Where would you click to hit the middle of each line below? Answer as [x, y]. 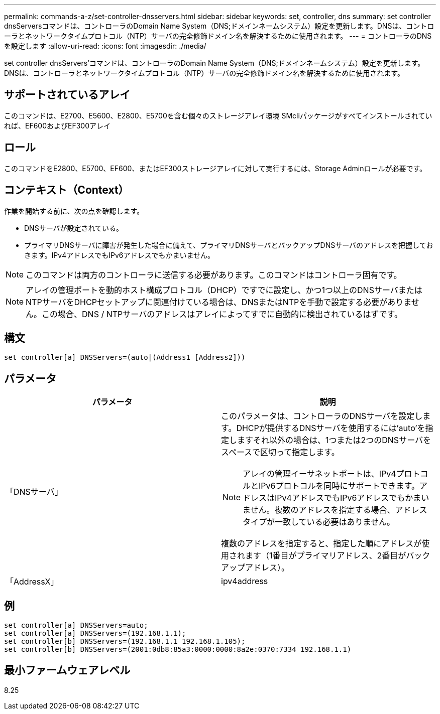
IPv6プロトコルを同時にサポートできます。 [339, 486]
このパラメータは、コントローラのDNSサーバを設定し [322, 416]
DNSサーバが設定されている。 [74, 228]
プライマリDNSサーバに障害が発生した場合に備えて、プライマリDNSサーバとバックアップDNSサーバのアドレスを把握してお [229, 245]
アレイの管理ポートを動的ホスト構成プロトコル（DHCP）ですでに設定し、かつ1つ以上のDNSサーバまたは [224, 290]
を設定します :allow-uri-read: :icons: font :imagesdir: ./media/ [105, 46]
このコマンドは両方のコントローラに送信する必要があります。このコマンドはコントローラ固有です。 [214, 275]
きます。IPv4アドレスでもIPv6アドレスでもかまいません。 [120, 255]
